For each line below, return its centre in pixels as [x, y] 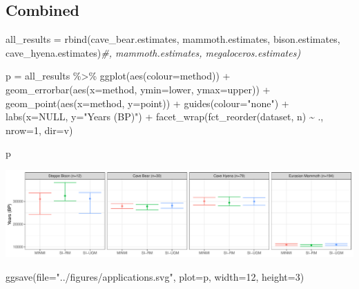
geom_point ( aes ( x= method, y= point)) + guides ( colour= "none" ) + [147, 103]
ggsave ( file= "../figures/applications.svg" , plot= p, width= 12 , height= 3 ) [155, 276]
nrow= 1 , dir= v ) [39, 130]
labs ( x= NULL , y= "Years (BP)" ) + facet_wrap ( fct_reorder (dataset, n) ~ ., [165, 116]
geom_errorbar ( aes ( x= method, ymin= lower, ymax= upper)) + [138, 89]
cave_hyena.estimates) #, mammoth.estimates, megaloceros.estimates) [153, 52]
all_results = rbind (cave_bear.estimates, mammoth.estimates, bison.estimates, [173, 39]
